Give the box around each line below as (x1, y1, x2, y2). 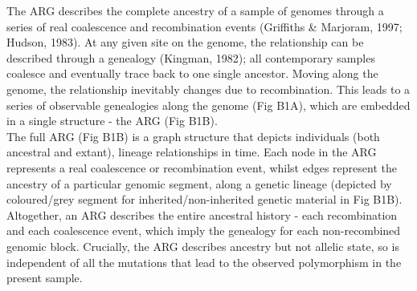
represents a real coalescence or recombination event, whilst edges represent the (6, 159, 397, 176)
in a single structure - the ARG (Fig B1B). (6, 112, 218, 129)
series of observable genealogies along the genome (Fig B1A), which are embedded (6, 96, 411, 113)
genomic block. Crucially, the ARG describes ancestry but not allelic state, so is (6, 237, 399, 254)
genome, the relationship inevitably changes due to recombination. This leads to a (6, 80, 411, 97)
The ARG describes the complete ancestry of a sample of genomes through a (6, 2, 384, 18)
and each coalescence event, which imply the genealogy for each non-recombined (6, 222, 401, 239)
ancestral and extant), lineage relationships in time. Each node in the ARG (6, 143, 377, 160)
